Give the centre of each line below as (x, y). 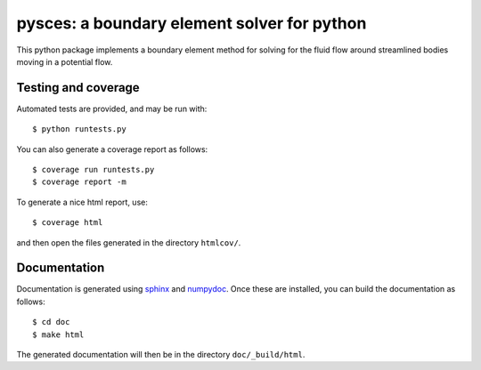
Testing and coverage (78, 88)
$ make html (58, 334)
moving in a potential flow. (65, 61)
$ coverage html (68, 223)
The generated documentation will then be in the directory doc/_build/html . (161, 355)
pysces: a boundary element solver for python (192, 23)
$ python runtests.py (79, 129)
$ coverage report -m (79, 182)
